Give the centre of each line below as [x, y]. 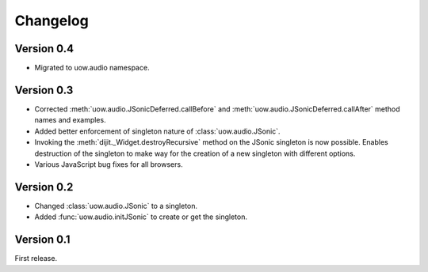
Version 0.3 [44, 90]
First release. [36, 259]
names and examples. [70, 120]
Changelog [52, 21]
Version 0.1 [42, 240]
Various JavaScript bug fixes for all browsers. [109, 164]
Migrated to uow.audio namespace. [92, 68]
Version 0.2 [44, 187]
